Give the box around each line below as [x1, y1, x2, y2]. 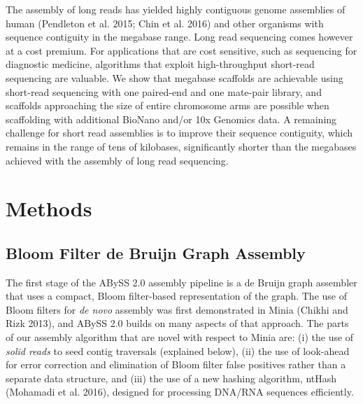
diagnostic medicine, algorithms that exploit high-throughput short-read [6, 57, 315, 71]
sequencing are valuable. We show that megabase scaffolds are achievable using [6, 70, 343, 85]
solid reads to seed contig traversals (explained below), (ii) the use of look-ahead [6, 343, 350, 358]
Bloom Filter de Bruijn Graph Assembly [6, 242, 306, 263]
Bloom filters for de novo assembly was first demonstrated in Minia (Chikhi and [6, 302, 348, 316]
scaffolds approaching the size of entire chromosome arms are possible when [6, 98, 329, 113]
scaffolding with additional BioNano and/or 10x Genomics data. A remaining [6, 111, 337, 126]
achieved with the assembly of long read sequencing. [6, 153, 229, 167]
